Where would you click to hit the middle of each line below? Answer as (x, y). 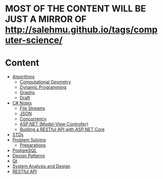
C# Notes (22, 103)
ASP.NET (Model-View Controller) (54, 124)
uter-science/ (34, 40)
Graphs (27, 93)
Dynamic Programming (43, 87)
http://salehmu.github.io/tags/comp (81, 30)
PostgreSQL (24, 150)
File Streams (32, 108)
